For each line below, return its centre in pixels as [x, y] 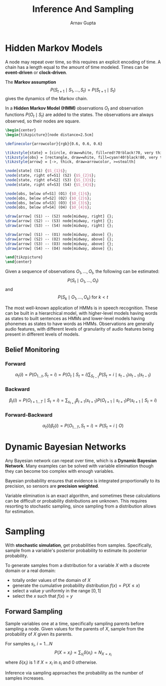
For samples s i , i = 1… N [29, 644]
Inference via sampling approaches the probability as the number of [74, 673]
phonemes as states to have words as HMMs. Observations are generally [80, 324]
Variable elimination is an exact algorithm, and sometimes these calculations [83, 495]
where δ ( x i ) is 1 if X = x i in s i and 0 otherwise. [51, 663]
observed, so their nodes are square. [43, 121]
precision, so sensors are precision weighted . [52, 486]
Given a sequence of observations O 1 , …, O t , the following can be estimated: [82, 272]
